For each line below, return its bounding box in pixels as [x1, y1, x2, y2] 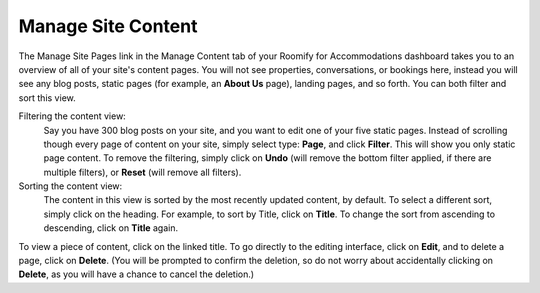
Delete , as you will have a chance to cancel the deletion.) [18, 268, 255, 280]
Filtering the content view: [18, 110, 127, 122]
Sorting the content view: [18, 180, 123, 192]
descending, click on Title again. [43, 222, 179, 234]
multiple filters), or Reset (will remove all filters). [43, 166, 242, 178]
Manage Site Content [18, 15, 198, 37]
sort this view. [18, 91, 76, 104]
